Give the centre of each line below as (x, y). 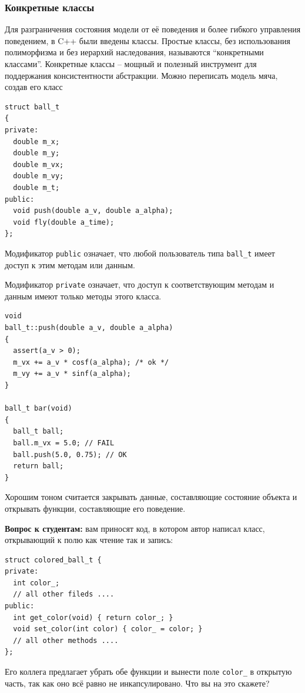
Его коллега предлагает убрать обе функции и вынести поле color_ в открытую (148, 672)
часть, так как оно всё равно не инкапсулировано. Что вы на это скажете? (137, 683)
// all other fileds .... (64, 594)
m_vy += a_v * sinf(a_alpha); (72, 374)
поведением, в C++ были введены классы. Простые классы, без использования (148, 40)
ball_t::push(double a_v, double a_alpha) (89, 328)
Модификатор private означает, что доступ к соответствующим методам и (140, 284)
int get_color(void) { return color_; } (93, 617)
